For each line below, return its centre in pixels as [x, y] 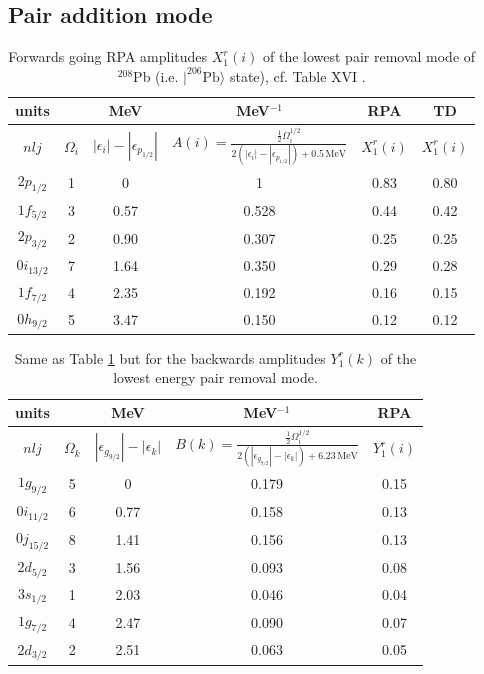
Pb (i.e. [156, 75]
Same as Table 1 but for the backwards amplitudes [170, 357]
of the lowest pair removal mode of [369, 56]
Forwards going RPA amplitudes [108, 56]
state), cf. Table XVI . [297, 75]
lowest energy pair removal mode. [215, 377]
